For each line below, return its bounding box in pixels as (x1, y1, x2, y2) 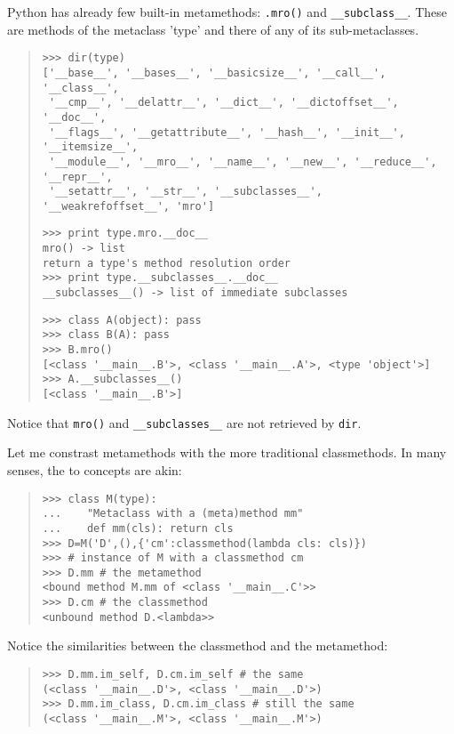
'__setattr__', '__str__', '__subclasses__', (48, 185, 323, 198)
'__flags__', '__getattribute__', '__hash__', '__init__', (48, 125, 405, 139)
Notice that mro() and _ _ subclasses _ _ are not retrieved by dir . (7, 413, 362, 432)
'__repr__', (42, 170, 113, 183)
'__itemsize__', (42, 141, 139, 154)
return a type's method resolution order (42, 256, 291, 270)
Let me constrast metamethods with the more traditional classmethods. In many (7, 443, 447, 462)
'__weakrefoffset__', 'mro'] (42, 199, 215, 213)
